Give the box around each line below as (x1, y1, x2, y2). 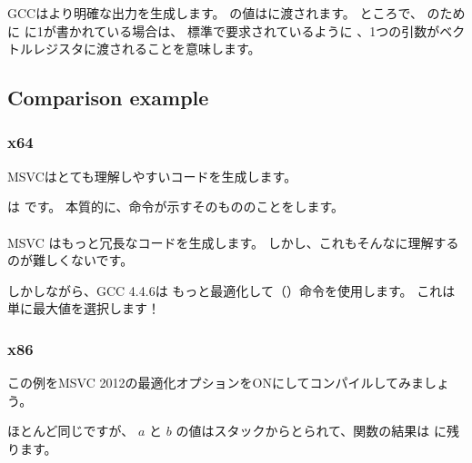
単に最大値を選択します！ (7, 299, 160, 318)
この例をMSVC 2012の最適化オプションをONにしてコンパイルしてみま (7, 373, 425, 392)
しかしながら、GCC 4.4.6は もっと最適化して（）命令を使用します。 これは (7, 281, 456, 300)
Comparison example (7, 84, 209, 112)
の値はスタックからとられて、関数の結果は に (176, 421, 447, 440)
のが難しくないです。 (7, 251, 134, 270)
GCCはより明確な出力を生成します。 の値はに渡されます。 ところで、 (7, 4, 423, 22)
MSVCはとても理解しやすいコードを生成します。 (7, 166, 297, 185)
